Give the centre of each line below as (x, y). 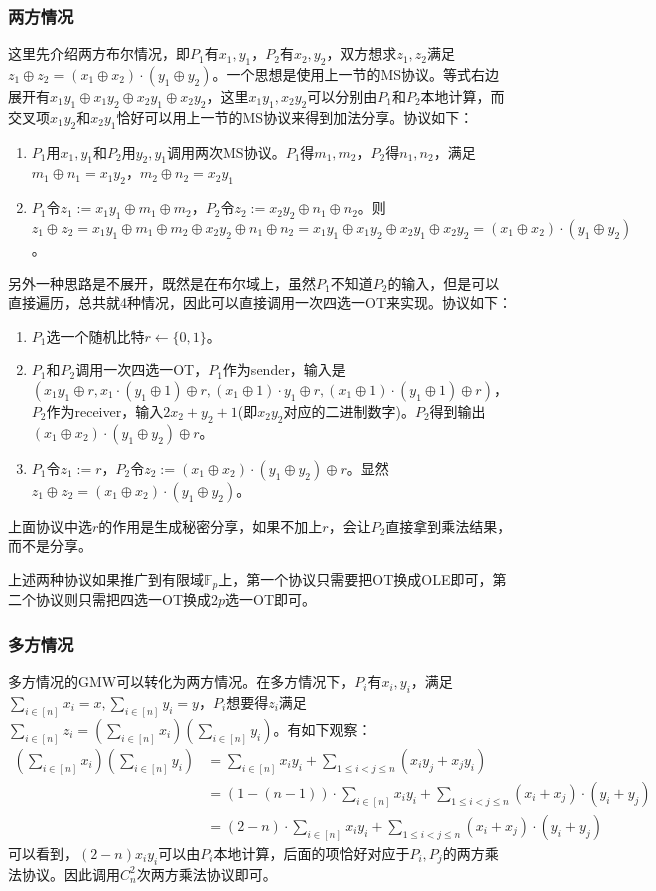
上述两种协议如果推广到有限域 (106, 578)
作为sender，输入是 (284, 369)
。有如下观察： (322, 728)
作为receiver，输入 (105, 410)
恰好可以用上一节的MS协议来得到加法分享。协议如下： (295, 116)
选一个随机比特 (95, 335)
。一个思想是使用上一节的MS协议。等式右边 (356, 74)
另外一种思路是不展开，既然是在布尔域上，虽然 (162, 282)
